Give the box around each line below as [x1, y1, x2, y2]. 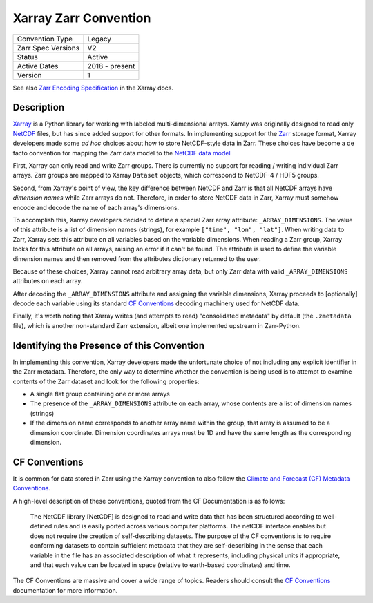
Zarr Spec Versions [17, 43, 79, 52]
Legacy [87, 34, 112, 44]
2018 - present [87, 61, 135, 70]
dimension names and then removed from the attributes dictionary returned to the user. [12, 254, 262, 262]
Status [17, 52, 38, 61]
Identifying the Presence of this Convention [12, 339, 205, 352]
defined [30, 522, 52, 530]
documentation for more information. [12, 586, 118, 594]
